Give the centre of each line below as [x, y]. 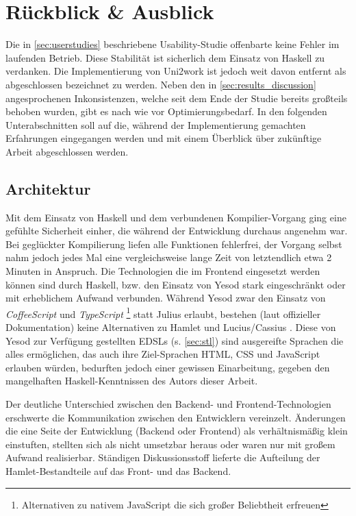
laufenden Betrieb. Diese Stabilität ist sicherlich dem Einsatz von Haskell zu [165, 57]
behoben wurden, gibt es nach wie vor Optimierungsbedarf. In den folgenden [166, 111]
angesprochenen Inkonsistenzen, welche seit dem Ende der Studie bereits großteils [177, 98]
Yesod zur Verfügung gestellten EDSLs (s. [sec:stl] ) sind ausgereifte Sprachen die [175, 340]
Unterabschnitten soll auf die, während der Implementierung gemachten [156, 124]
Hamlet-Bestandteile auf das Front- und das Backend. [118, 471]
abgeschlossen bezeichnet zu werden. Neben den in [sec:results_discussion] [161, 84]
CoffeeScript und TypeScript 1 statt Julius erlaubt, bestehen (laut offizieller [163, 312]
